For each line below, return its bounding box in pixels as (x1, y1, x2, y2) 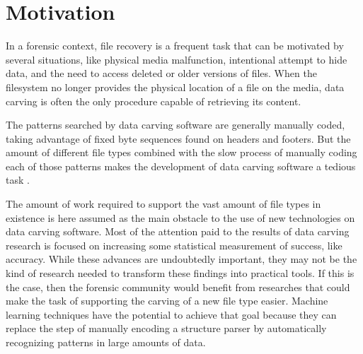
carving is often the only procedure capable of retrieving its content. (6, 93, 301, 108)
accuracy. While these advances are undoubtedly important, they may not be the (6, 252, 357, 266)
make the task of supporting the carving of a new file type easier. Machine (6, 293, 328, 308)
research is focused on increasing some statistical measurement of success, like (6, 237, 342, 252)
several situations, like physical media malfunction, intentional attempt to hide (6, 52, 347, 66)
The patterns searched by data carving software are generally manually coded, (6, 117, 345, 132)
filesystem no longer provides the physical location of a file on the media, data (6, 79, 345, 94)
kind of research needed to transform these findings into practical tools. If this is (6, 266, 355, 281)
